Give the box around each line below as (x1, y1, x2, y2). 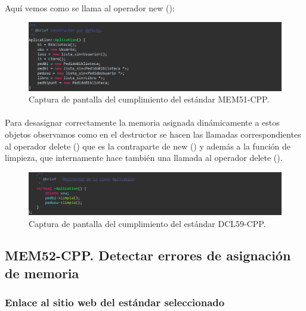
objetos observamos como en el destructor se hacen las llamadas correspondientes (5, 128, 301, 141)
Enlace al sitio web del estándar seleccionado (5, 295, 225, 310)
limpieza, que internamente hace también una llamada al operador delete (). (5, 151, 283, 164)
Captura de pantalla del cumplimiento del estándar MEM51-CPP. (29, 93, 270, 105)
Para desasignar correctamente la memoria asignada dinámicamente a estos (5, 116, 280, 129)
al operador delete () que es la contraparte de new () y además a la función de (5, 139, 290, 152)
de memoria (5, 263, 79, 282)
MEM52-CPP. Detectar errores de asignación (5, 246, 291, 265)
